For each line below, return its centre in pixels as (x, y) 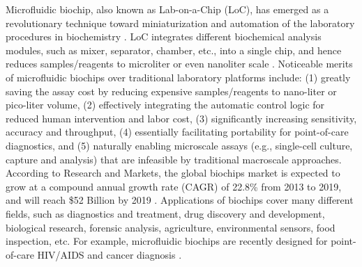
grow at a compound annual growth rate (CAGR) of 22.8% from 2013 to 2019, (174, 186)
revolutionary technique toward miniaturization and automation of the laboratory (180, 23)
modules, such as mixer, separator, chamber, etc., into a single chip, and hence (174, 50)
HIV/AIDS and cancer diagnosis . (110, 254)
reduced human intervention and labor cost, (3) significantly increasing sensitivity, (181, 118)
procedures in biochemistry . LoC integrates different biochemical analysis (164, 37)
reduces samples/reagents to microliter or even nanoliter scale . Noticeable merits (179, 64)
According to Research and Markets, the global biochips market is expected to (173, 173)
